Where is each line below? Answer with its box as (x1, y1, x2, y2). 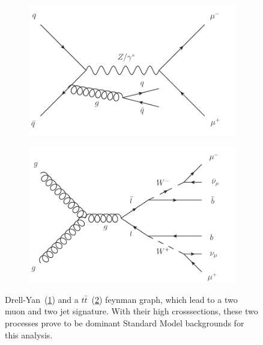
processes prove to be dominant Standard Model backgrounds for (5, 317, 244, 329)
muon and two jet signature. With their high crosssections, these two (5, 305, 258, 317)
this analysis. (5, 328, 53, 341)
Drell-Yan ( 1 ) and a (5, 293, 79, 305)
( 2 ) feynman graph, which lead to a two (91, 293, 238, 305)
